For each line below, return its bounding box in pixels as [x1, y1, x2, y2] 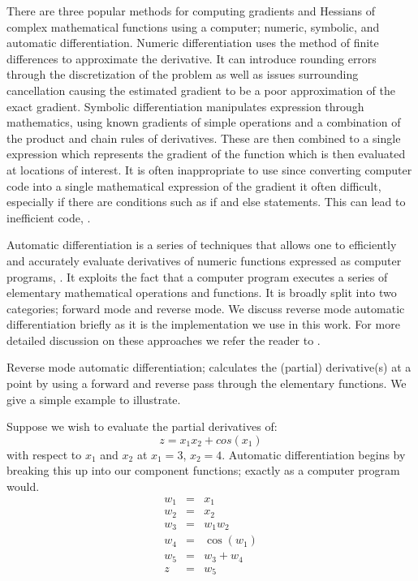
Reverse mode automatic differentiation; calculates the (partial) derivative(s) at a [6, 359, 412, 376]
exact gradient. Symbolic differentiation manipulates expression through [6, 97, 364, 114]
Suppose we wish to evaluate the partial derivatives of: [6, 418, 278, 435]
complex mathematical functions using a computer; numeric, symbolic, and [6, 18, 380, 35]
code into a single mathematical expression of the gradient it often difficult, [6, 177, 381, 194]
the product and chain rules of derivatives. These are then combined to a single [6, 129, 401, 146]
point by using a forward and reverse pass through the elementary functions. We [6, 375, 407, 392]
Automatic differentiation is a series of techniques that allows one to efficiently [6, 236, 397, 253]
